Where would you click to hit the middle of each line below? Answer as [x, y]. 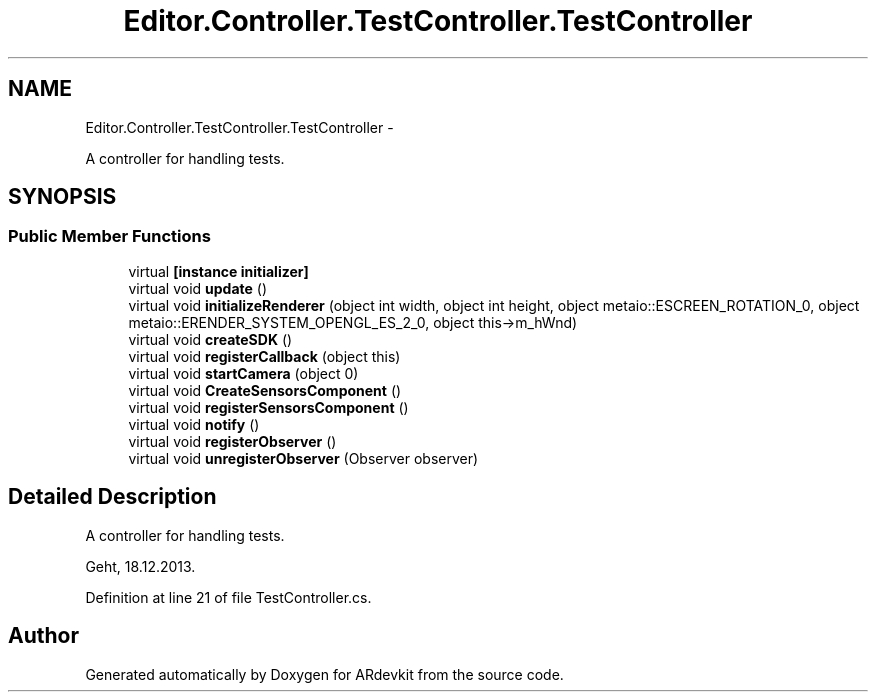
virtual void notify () [194, 424]
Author [43, 636]
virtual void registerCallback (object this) [264, 356]
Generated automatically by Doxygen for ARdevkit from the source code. [324, 674]
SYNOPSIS [62, 197]
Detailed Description [112, 497]
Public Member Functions [109, 236]
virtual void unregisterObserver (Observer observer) [303, 458]
